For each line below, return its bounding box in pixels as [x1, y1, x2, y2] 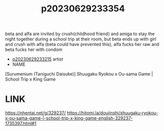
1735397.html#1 [5, 121, 37, 127]
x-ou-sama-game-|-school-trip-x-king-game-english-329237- [5, 115, 133, 121]
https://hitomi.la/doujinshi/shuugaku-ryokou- [67, 110, 158, 116]
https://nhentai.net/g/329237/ [5, 110, 66, 116]
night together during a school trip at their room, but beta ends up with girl [5, 36, 157, 42]
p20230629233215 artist [12, 56, 63, 62]
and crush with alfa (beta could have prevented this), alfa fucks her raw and [5, 42, 160, 47]
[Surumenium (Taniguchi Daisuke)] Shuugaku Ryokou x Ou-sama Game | [5, 71, 153, 77]
